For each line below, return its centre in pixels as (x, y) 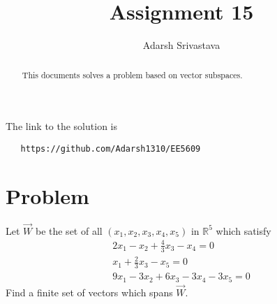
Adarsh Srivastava (181, 45)
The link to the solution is (61, 126)
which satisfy (244, 230)
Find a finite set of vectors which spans (89, 292)
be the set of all (69, 230)
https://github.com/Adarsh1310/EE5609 (111, 149)
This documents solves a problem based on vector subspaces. (132, 74)
